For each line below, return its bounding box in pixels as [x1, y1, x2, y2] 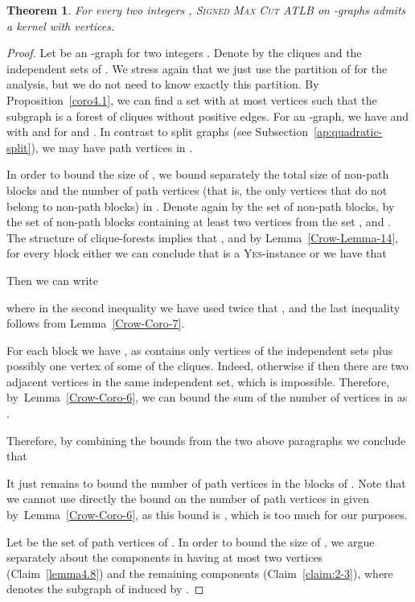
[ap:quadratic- [314, 123, 383, 140]
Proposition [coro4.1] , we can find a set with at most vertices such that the [6, 91, 377, 108]
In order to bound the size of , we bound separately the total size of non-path [6, 166, 389, 183]
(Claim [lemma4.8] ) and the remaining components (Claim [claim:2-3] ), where [6, 564, 393, 581]
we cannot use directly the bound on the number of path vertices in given [6, 490, 369, 507]
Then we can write [6, 271, 98, 288]
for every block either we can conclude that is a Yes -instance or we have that [6, 245, 387, 262]
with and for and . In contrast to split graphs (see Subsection [6, 123, 309, 140]
